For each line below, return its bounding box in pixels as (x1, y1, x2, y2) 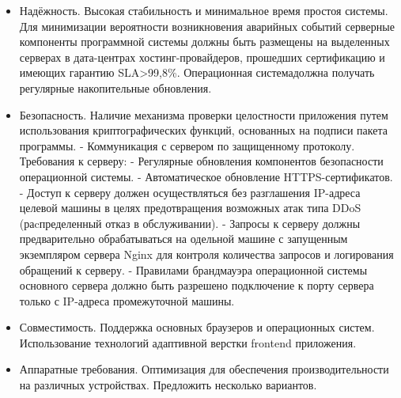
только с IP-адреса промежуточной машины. (19, 292, 235, 309)
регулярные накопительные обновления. (19, 79, 212, 96)
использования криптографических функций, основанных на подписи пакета (19, 122, 388, 138)
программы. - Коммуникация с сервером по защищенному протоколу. (19, 137, 355, 154)
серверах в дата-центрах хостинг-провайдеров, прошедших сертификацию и (19, 48, 385, 65)
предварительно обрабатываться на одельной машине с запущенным (19, 230, 348, 247)
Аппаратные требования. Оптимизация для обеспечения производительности (19, 361, 389, 377)
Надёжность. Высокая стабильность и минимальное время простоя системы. (19, 2, 388, 18)
